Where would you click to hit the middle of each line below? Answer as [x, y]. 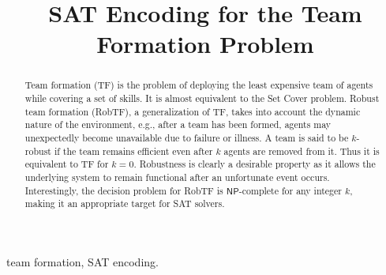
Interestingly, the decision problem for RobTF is [124, 190]
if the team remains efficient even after [133, 151]
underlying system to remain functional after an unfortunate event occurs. [177, 177]
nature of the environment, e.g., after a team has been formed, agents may [178, 124]
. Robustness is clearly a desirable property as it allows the [255, 164]
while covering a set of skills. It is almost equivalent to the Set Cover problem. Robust [202, 98]
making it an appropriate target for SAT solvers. [125, 203]
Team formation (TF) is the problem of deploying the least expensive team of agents [199, 85]
